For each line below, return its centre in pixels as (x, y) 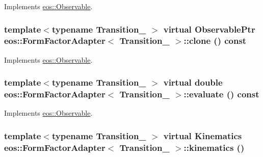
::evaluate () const (221, 94)
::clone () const (215, 41)
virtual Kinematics (203, 135)
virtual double (193, 82)
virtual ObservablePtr (209, 29)
